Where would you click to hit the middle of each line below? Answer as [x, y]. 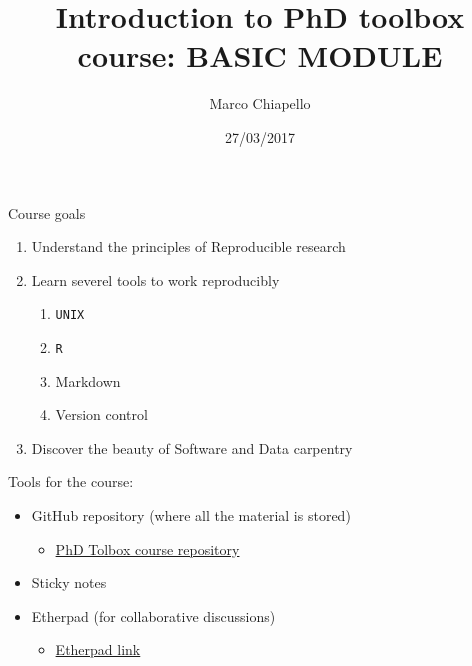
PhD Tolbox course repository [147, 548]
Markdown [88, 380]
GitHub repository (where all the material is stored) [191, 514]
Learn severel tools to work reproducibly [155, 279]
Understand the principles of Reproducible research [188, 246]
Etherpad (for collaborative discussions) [153, 615]
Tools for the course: [71, 481]
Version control [101, 414]
